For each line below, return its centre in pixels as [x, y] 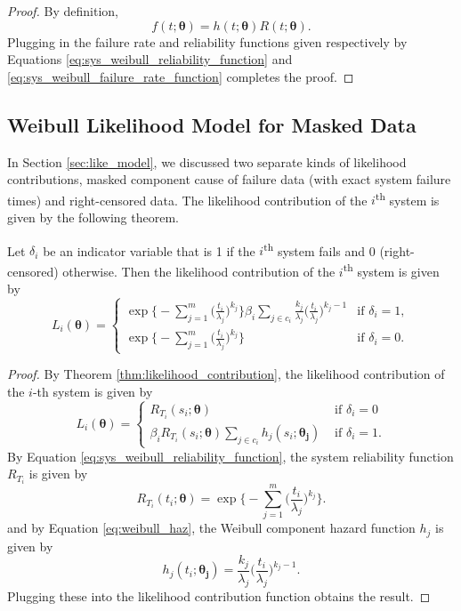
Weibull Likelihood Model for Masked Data [212, 124]
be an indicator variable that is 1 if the [149, 250]
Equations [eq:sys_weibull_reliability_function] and [150, 59]
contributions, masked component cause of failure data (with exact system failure [229, 179]
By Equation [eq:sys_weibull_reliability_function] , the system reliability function [230, 456]
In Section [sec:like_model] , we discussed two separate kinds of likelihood [207, 161]
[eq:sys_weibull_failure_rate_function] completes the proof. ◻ [181, 76]
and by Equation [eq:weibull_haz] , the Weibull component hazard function [211, 528]
